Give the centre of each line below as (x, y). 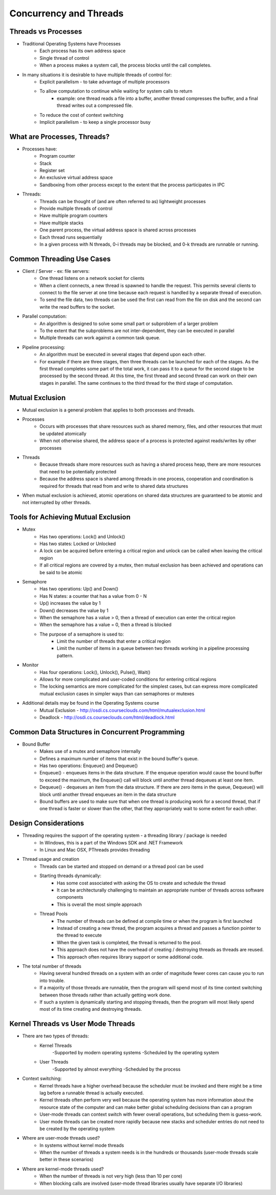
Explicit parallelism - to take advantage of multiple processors (105, 82)
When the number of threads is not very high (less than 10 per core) (111, 1176)
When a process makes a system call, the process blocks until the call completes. (125, 65)
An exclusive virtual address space (76, 178)
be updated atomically (63, 433)
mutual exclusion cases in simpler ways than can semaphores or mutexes (117, 693)
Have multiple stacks (62, 223)
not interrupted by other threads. (57, 503)
